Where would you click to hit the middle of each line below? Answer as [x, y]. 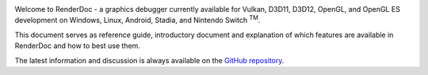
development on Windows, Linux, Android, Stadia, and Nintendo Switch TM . [138, 20]
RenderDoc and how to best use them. [77, 46]
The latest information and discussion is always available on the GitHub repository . [149, 60]
